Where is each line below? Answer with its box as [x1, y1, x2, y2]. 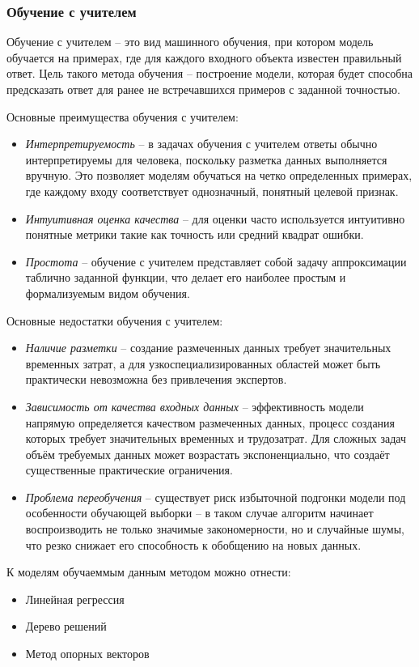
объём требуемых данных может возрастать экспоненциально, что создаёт [25, 445, 390, 462]
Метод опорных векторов [25, 645, 150, 662]
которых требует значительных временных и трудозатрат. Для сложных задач [25, 430, 407, 447]
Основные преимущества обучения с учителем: [6, 108, 239, 125]
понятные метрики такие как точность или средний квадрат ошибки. [25, 226, 364, 243]
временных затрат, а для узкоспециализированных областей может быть [25, 355, 381, 372]
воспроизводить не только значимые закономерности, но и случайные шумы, [25, 520, 405, 537]
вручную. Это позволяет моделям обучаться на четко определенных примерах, [25, 167, 413, 184]
